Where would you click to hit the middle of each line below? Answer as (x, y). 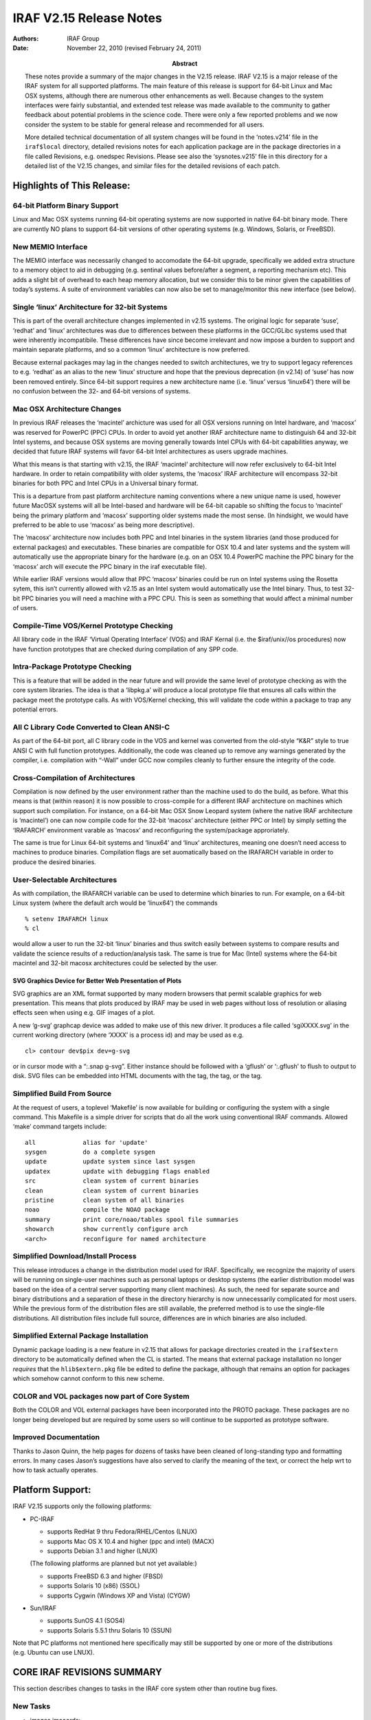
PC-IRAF (42, 1519)
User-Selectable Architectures (65, 879)
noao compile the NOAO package (98, 1210)
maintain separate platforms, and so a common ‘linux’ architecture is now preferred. (131, 350)
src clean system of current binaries (112, 1181)
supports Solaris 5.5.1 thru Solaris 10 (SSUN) (110, 1630)
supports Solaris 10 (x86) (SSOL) (93, 1586)
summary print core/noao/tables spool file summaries (132, 1219)
